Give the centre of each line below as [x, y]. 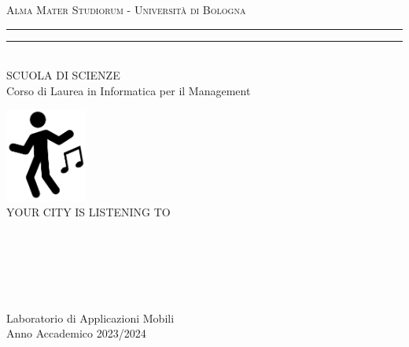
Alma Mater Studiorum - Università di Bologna [126, 9]
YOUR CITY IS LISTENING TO [88, 212]
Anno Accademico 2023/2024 [76, 333]
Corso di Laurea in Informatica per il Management [129, 90]
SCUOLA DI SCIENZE [63, 75]
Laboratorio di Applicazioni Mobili [90, 317]
